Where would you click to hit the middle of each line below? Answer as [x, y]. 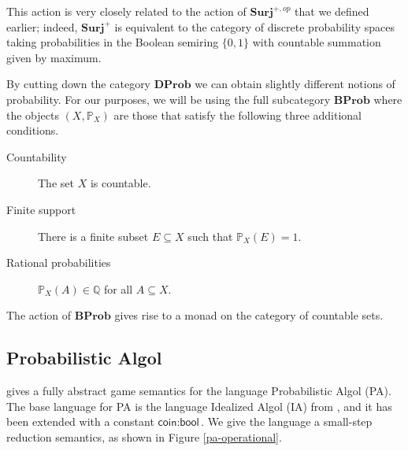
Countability [37, 156]
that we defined [332, 11]
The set [56, 183]
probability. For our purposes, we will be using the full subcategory [169, 99]
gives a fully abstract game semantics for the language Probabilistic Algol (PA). [199, 391]
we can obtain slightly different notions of [295, 84]
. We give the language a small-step [287, 421]
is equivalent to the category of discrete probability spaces [254, 26]
